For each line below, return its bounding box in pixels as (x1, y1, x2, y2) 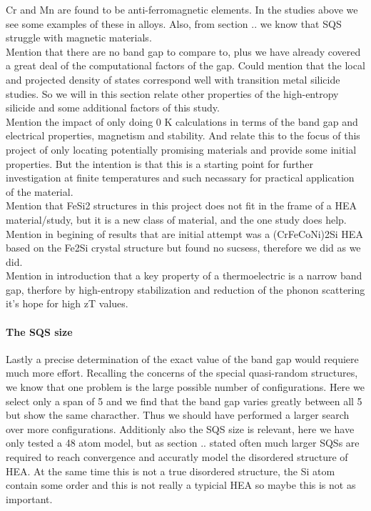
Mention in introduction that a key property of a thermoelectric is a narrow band (6, 268, 362, 283)
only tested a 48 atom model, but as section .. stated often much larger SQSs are (6, 435, 360, 450)
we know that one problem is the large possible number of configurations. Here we (6, 379, 365, 395)
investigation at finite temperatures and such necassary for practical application (6, 170, 355, 185)
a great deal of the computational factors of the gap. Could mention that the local (6, 58, 365, 73)
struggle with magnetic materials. (6, 30, 152, 45)
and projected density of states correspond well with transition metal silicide (6, 71, 340, 86)
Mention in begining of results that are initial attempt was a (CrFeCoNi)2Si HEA (6, 226, 363, 241)
